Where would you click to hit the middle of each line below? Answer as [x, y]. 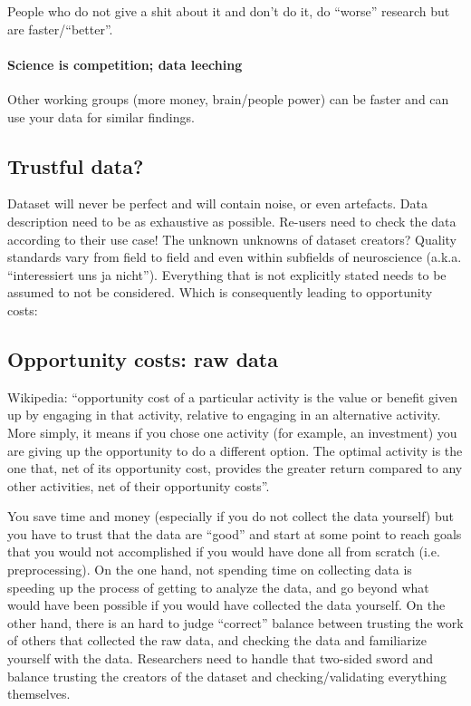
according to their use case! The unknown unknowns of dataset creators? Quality [232, 239]
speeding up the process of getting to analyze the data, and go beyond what [218, 587]
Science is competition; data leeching [125, 64]
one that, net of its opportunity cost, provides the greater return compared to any [235, 468]
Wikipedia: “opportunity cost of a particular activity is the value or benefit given [232, 397]
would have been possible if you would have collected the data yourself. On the [226, 605]
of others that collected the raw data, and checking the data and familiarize [217, 640]
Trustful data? [76, 165]
